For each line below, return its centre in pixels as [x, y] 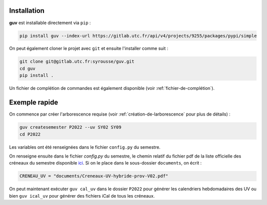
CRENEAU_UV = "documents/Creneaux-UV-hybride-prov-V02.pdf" [94, 176]
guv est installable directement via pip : [50, 23]
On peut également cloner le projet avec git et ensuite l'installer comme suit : [89, 48]
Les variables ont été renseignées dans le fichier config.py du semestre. [85, 147]
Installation [27, 11]
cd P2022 [30, 134]
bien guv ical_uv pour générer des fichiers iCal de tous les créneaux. [82, 196]
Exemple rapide [34, 102]
